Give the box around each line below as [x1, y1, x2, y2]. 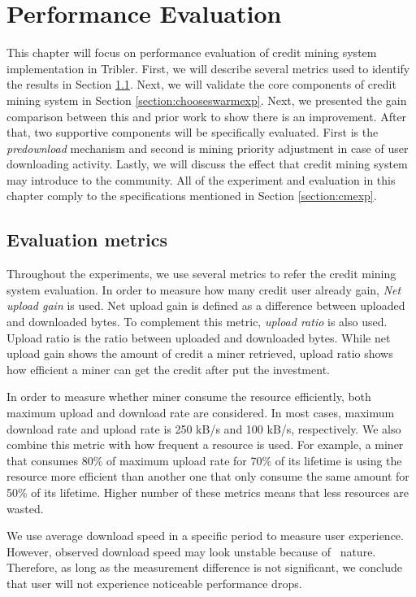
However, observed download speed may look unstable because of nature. [6, 543, 376, 560]
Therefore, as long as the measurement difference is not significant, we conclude [6, 559, 402, 576]
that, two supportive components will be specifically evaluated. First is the [6, 124, 379, 141]
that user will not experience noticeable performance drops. [6, 574, 302, 591]
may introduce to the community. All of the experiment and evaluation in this [6, 171, 396, 188]
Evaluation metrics [6, 227, 167, 252]
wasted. [6, 499, 44, 516]
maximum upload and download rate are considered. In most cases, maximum [6, 404, 395, 421]
